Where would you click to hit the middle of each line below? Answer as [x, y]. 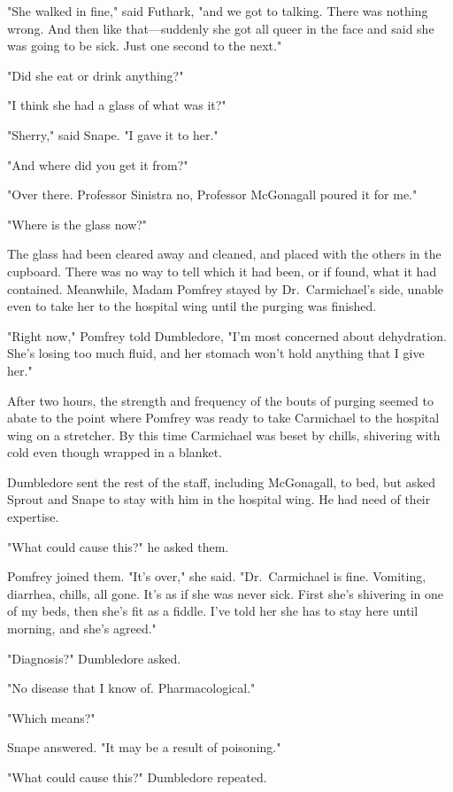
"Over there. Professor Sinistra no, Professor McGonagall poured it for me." [212, 194]
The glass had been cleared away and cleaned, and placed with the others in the [224, 254]
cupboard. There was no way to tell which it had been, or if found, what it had [222, 271]
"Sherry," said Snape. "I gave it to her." [113, 134]
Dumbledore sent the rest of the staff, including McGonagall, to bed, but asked [222, 481]
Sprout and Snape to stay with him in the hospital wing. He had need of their [219, 499]
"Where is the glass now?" [77, 224]
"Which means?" [51, 717]
